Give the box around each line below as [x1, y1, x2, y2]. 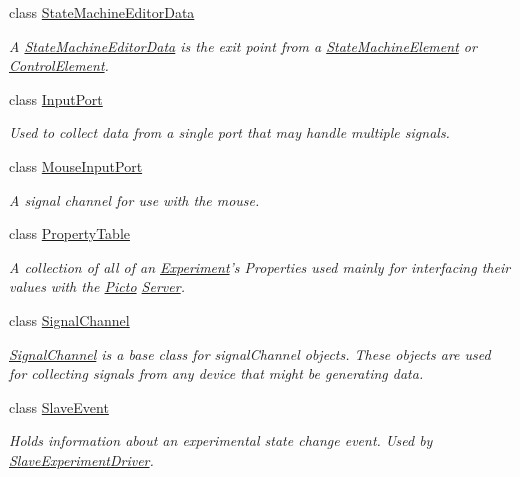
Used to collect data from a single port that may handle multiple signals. [9, 122, 450, 143]
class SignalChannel [9, 309, 130, 330]
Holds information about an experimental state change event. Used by [9, 430, 433, 451]
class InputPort [9, 88, 103, 109]
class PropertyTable [9, 223, 130, 244]
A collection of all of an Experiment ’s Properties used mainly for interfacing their [9, 256, 511, 277]
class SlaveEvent [9, 396, 109, 417]
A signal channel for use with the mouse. [9, 189, 260, 210]
